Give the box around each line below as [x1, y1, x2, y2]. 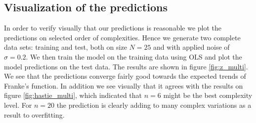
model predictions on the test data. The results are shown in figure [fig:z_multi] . [4, 61, 248, 71]
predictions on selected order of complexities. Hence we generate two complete [4, 32, 241, 42]
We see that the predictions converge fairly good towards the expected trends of [4, 71, 246, 81]
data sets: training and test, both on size [4, 42, 127, 52]
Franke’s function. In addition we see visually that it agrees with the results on [4, 80, 243, 91]
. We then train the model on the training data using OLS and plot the [26, 51, 242, 61]
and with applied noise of [153, 42, 230, 52]
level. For [4, 99, 32, 110]
